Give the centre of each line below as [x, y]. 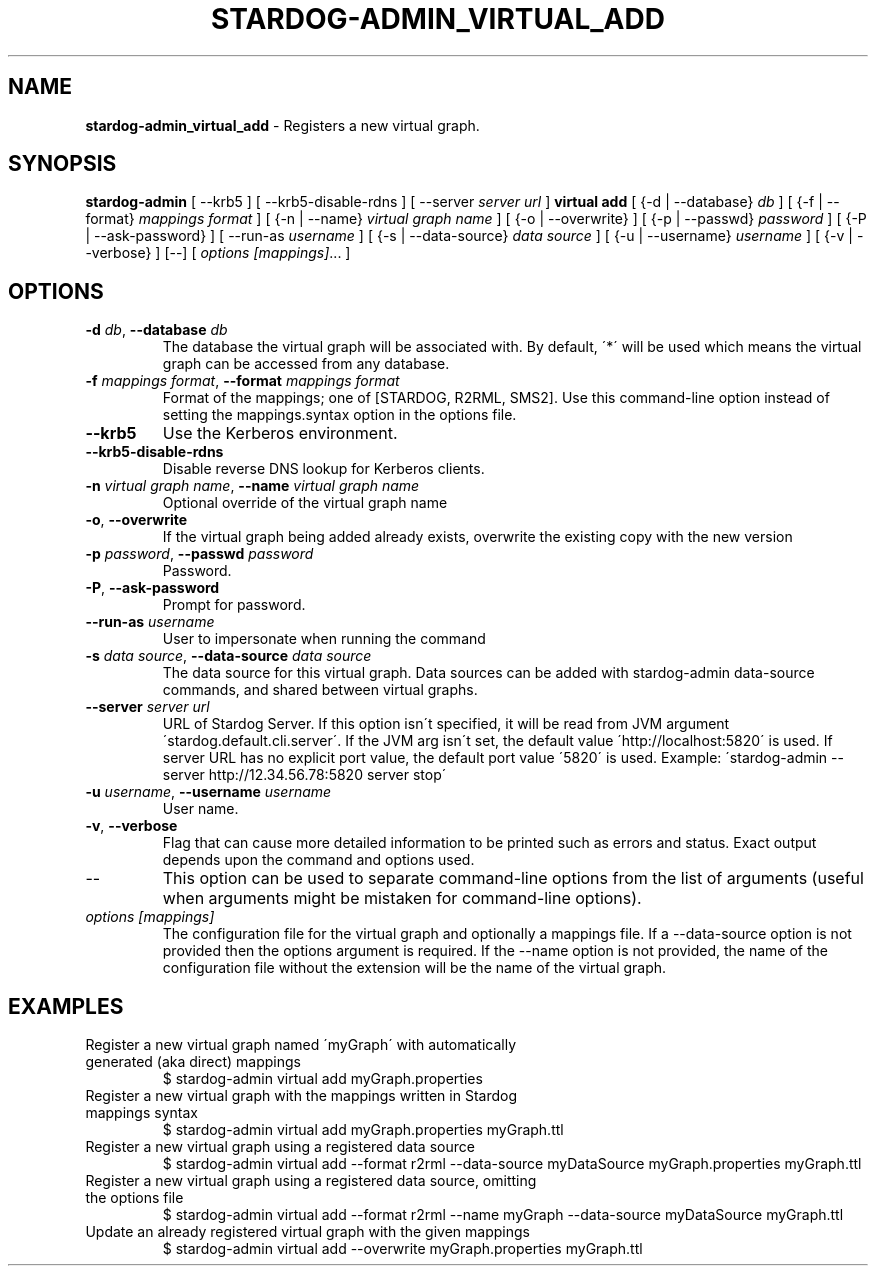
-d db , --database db [156, 330]
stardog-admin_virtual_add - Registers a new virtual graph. [282, 125]
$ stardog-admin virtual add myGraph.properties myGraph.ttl [363, 1130]
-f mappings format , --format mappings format [242, 381]
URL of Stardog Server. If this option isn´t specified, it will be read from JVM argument [446, 724]
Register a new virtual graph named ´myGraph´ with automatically [301, 1045]
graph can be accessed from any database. [306, 364]
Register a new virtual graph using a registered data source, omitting [311, 1181]
